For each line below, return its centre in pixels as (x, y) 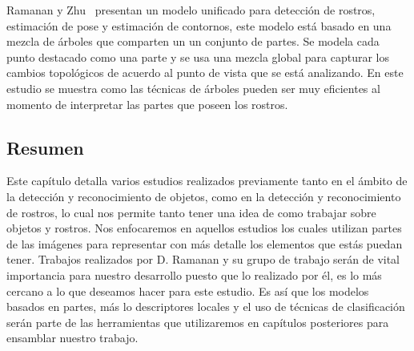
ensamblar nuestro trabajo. (72, 338)
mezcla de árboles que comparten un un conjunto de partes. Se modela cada (193, 41)
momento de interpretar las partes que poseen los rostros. (147, 104)
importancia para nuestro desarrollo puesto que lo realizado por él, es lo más (194, 274)
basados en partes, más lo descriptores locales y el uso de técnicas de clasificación (206, 307)
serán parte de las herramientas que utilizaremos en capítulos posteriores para (198, 322)
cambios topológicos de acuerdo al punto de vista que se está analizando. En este (205, 73)
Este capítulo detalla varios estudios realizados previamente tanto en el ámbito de (207, 181)
